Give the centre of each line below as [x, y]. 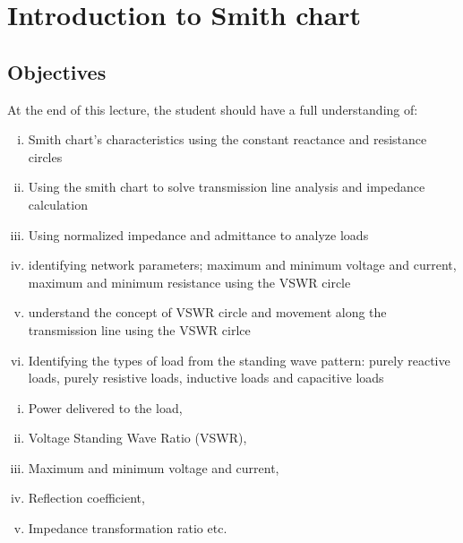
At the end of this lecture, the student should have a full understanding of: [213, 109]
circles [45, 156]
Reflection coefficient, [86, 498]
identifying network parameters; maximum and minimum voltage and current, [242, 265]
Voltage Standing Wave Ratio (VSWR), [137, 438]
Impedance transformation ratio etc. [128, 528]
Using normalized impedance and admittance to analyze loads [198, 234]
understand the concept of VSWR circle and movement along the [207, 312]
